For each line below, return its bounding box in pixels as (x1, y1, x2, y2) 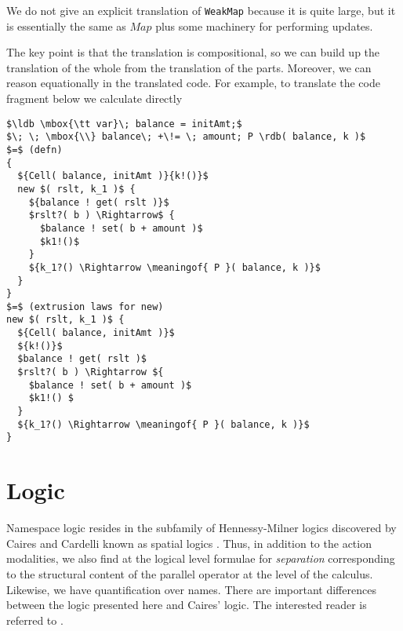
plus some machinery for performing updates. (155, 17, 373, 34)
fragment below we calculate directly (6, 90, 183, 107)
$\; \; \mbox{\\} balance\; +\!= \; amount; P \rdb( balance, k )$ (6, 131, 366, 143)
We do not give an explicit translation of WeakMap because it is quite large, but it (6, 2, 396, 18)
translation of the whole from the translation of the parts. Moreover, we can (6, 59, 372, 75)
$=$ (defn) (6, 144, 63, 155)
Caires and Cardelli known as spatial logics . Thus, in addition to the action (6, 534, 372, 551)
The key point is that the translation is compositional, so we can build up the (6, 44, 380, 60)
